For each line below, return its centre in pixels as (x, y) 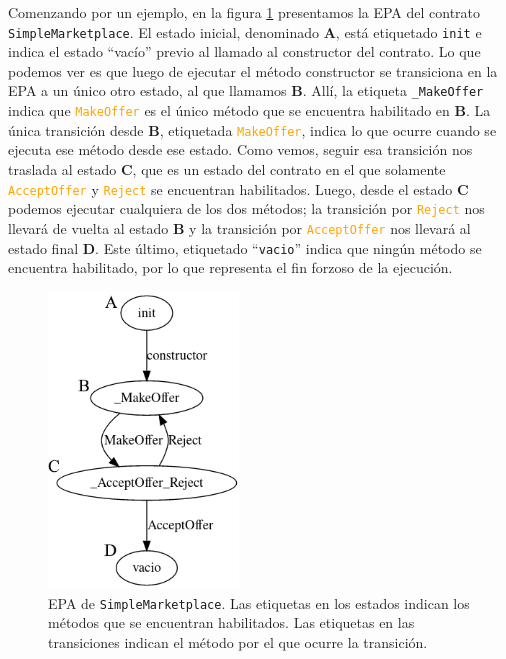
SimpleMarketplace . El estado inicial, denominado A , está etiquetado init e (245, 31)
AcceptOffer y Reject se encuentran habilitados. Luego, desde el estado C (238, 188)
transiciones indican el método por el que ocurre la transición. (238, 642)
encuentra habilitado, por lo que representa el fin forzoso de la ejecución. (230, 267)
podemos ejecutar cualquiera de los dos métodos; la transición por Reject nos (246, 208)
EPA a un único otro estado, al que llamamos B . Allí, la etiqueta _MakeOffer (246, 90)
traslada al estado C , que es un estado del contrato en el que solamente (227, 169)
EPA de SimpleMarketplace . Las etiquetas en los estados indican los (259, 602)
